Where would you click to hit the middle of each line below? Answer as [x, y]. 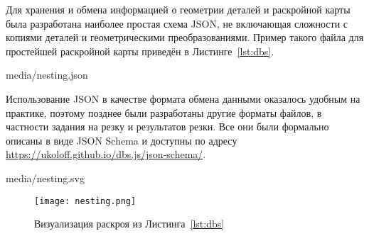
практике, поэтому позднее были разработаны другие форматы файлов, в [164, 112]
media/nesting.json [47, 75]
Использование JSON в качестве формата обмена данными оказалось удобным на [183, 98]
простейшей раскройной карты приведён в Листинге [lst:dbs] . [140, 51]
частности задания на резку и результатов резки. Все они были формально [167, 127]
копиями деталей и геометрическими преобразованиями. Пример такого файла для [185, 37]
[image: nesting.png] [85, 201]
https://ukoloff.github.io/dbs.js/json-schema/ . [106, 154]
